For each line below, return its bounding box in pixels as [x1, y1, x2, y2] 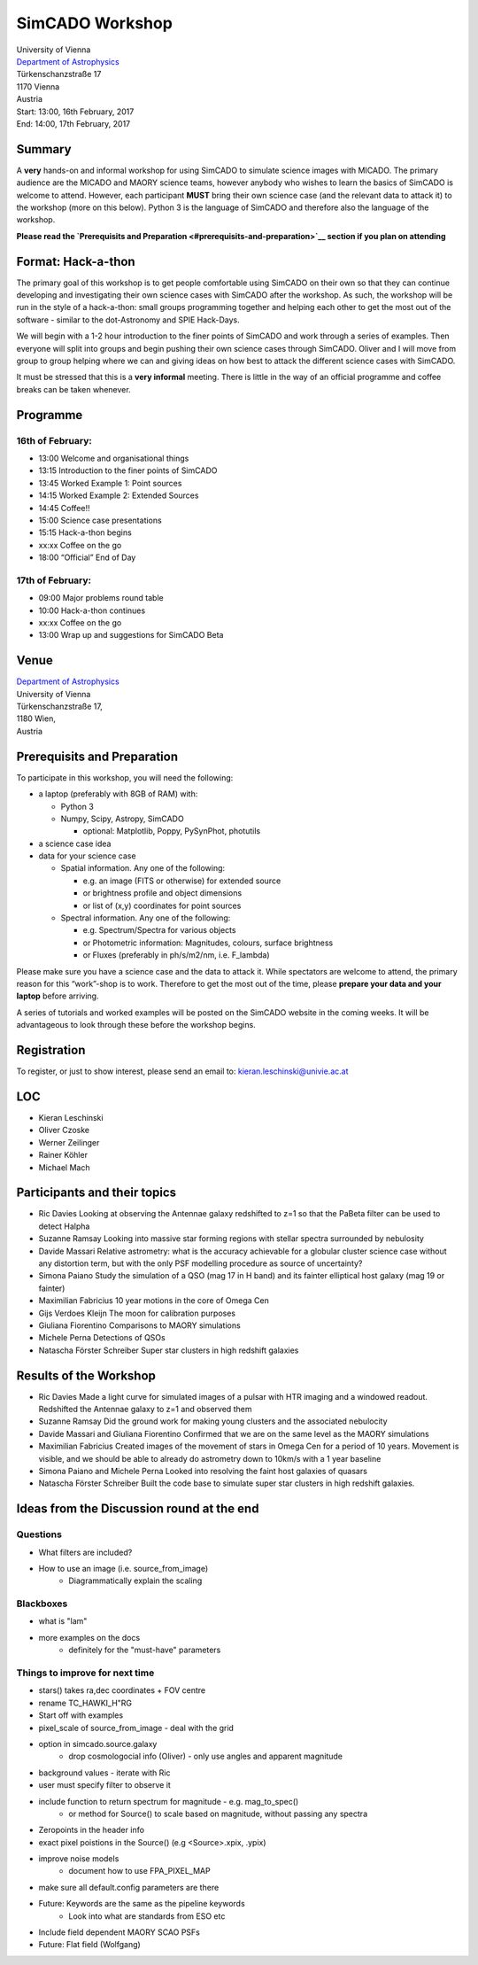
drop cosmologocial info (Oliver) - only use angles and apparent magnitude [68, 1751, 343, 1762]
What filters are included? [38, 1547, 133, 1557]
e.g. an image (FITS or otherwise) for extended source [82, 875, 281, 886]
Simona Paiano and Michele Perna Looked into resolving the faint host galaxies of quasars [38, 1466, 367, 1476]
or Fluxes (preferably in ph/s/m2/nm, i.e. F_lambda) [82, 950, 270, 960]
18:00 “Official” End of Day [38, 552, 136, 563]
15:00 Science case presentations [38, 515, 163, 525]
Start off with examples [38, 1710, 124, 1720]
